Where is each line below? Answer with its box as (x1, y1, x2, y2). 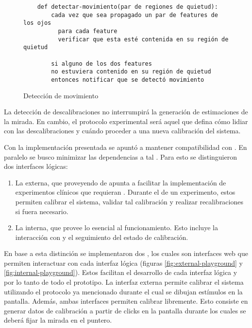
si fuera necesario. (15, 206, 68, 216)
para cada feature (58, 27, 118, 35)
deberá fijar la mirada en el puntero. (4, 315, 112, 325)
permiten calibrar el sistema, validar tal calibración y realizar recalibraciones (15, 196, 243, 206)
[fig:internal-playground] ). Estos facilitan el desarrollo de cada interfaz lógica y (4, 267, 237, 277)
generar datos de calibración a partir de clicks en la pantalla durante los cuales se (4, 305, 246, 315)
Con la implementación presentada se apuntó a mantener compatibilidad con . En (4, 142, 247, 152)
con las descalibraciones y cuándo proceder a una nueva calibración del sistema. (4, 126, 241, 136)
